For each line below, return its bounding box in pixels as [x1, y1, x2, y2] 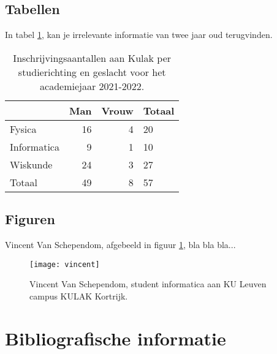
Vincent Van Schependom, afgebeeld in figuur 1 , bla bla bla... [5, 238, 236, 250]
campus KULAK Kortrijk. [29, 289, 128, 302]
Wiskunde [10, 157, 53, 171]
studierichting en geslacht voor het [18, 64, 166, 79]
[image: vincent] [29, 260, 100, 269]
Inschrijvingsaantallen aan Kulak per [13, 50, 172, 65]
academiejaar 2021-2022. [40, 78, 145, 93]
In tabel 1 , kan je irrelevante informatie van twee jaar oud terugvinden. [5, 28, 273, 41]
